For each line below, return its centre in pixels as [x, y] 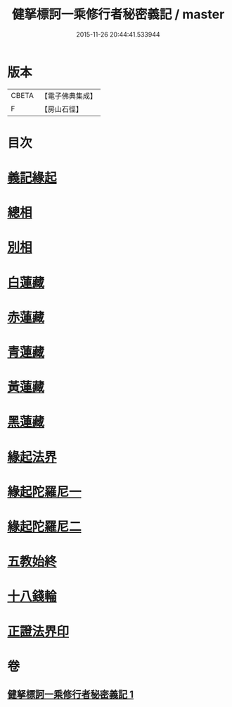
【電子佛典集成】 [69, 96]
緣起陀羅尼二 [45, 527]
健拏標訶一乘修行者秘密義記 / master [118, 14]
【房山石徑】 [62, 109]
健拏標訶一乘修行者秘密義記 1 [71, 695]
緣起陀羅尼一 [45, 492]
